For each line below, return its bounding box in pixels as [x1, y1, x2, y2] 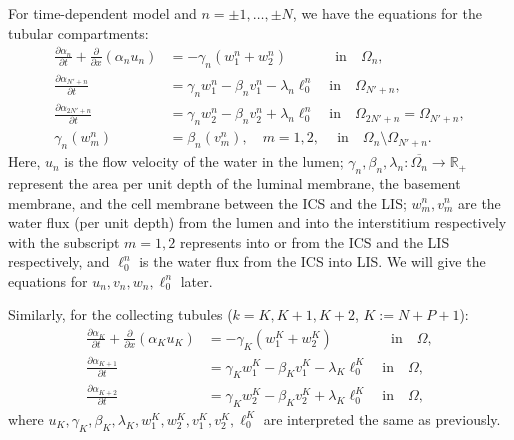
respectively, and [8, 251, 110, 272]
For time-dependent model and [8, 3, 197, 23]
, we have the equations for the [292, 3, 482, 23]
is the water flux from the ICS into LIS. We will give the [139, 251, 486, 272]
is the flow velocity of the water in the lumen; [64, 151, 344, 172]
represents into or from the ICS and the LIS [179, 231, 450, 252]
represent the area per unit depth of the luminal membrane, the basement [8, 172, 461, 193]
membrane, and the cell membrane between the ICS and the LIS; [8, 192, 407, 213]
